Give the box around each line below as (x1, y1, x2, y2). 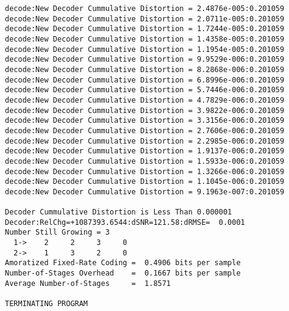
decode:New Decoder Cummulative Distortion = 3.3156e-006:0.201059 (5, 116, 285, 125)
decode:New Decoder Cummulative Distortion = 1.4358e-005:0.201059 (5, 34, 285, 43)
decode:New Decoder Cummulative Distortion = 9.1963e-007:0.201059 (5, 187, 285, 196)
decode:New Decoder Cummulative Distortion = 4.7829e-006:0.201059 (5, 95, 285, 104)
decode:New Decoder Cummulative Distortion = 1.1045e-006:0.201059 (5, 177, 285, 186)
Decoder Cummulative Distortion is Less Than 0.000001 (5, 208, 232, 217)
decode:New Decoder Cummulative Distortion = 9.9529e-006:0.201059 (5, 55, 285, 64)
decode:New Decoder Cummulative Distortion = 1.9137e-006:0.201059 (5, 147, 285, 156)
